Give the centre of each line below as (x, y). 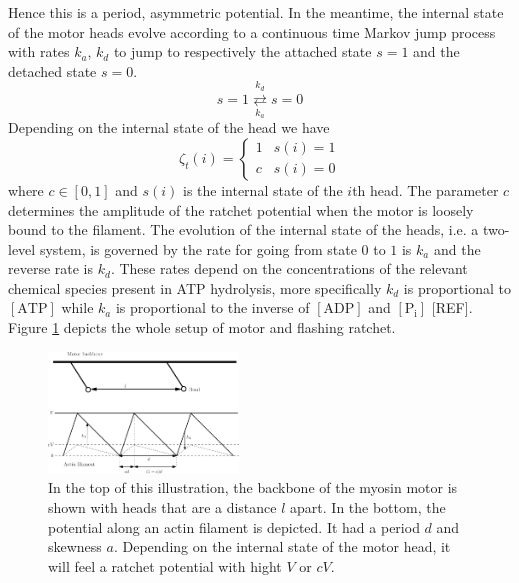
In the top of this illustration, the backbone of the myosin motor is (253, 487)
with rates (39, 51)
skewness (75, 546)
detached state (52, 70)
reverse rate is (51, 268)
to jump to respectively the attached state (242, 51)
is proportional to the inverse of (212, 307)
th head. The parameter (425, 189)
